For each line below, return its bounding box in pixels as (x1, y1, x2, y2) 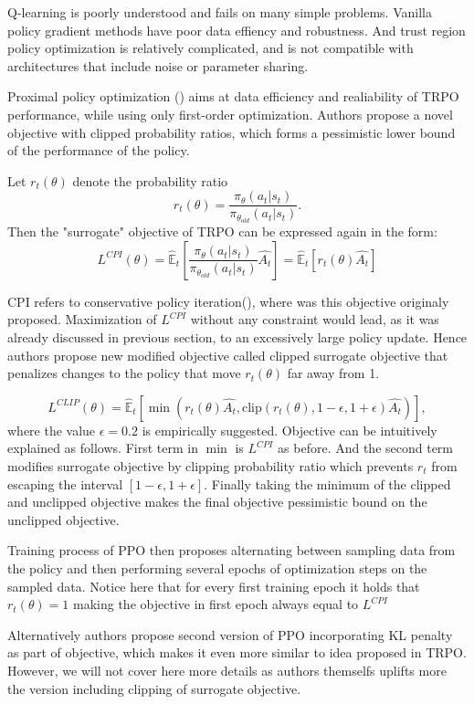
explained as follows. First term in (7, 438, 198, 457)
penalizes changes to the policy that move (7, 363, 241, 383)
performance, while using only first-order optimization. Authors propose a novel (7, 104, 453, 123)
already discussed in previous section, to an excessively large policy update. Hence (7, 328, 468, 347)
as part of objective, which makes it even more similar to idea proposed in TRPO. (7, 643, 467, 662)
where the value (7, 420, 96, 439)
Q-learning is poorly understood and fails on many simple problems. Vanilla (7, 3, 432, 21)
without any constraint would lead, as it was (190, 310, 439, 329)
